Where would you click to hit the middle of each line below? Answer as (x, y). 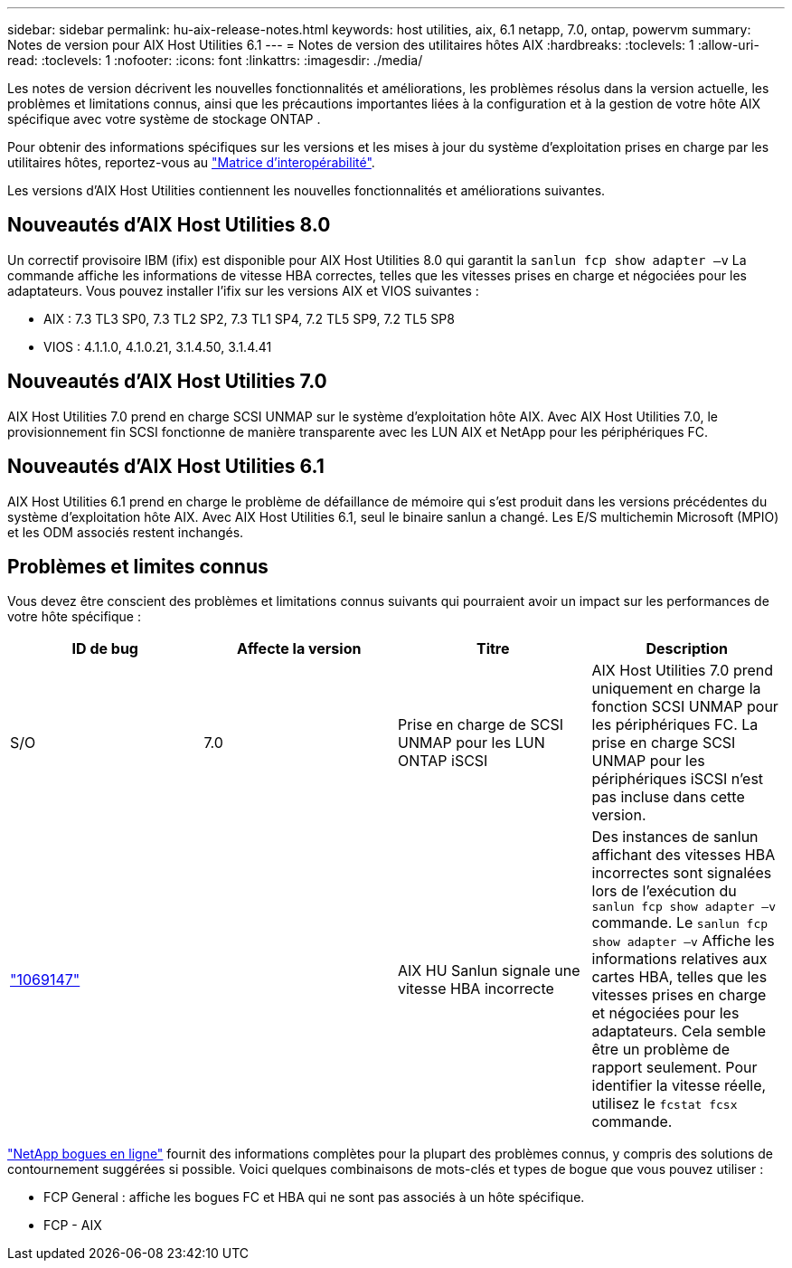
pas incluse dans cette (668, 797)
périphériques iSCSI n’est (678, 779)
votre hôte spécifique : (74, 617)
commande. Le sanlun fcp (680, 923)
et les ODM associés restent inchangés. (126, 532)
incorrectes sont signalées (682, 873)
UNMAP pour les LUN (471, 743)
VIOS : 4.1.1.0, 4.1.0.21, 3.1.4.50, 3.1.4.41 (158, 346)
